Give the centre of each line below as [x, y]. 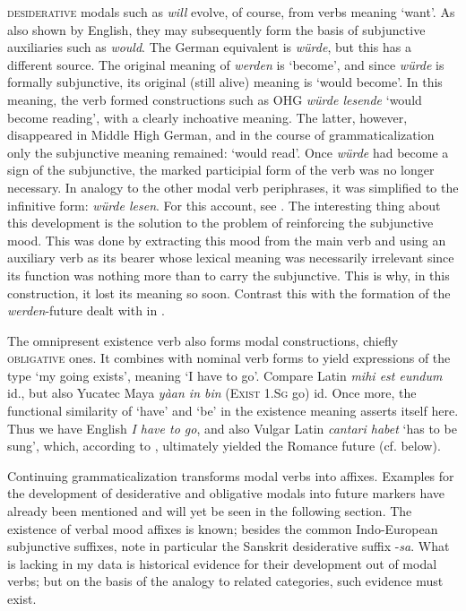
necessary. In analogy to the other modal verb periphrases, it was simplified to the [233, 187]
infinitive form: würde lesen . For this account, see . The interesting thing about [224, 205]
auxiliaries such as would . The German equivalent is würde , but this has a [209, 47]
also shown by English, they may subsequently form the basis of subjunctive [216, 29]
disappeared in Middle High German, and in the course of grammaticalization [221, 135]
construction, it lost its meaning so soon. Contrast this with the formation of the [229, 293]
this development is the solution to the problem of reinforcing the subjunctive [220, 223]
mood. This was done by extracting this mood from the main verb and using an [227, 240]
